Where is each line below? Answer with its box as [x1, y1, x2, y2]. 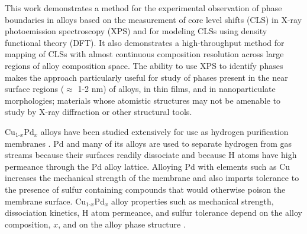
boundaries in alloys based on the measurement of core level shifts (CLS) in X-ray [5, 13, 302, 25]
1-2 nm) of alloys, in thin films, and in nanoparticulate [77, 83, 276, 95]
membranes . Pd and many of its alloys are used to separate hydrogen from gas [5, 137, 292, 149]
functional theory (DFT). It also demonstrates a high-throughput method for [5, 36, 285, 48]
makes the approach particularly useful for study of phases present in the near [5, 71, 288, 83]
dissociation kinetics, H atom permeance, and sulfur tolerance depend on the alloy [5, 206, 302, 219]
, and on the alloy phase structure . [58, 217, 186, 230]
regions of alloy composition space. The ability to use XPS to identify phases [5, 59, 283, 71]
